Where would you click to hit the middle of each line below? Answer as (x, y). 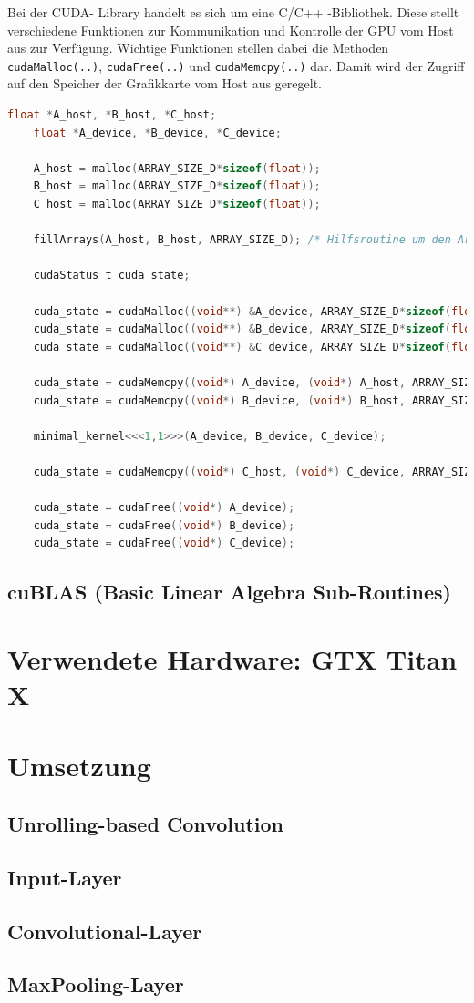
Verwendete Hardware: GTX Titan (232, 658)
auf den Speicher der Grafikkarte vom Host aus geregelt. (165, 83)
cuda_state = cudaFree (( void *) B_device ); (164, 525)
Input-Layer (65, 877)
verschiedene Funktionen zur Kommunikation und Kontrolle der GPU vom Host (231, 30)
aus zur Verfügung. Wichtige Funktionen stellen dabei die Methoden (198, 48)
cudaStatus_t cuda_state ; (112, 276)
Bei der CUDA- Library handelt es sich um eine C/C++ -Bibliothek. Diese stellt (233, 12)
